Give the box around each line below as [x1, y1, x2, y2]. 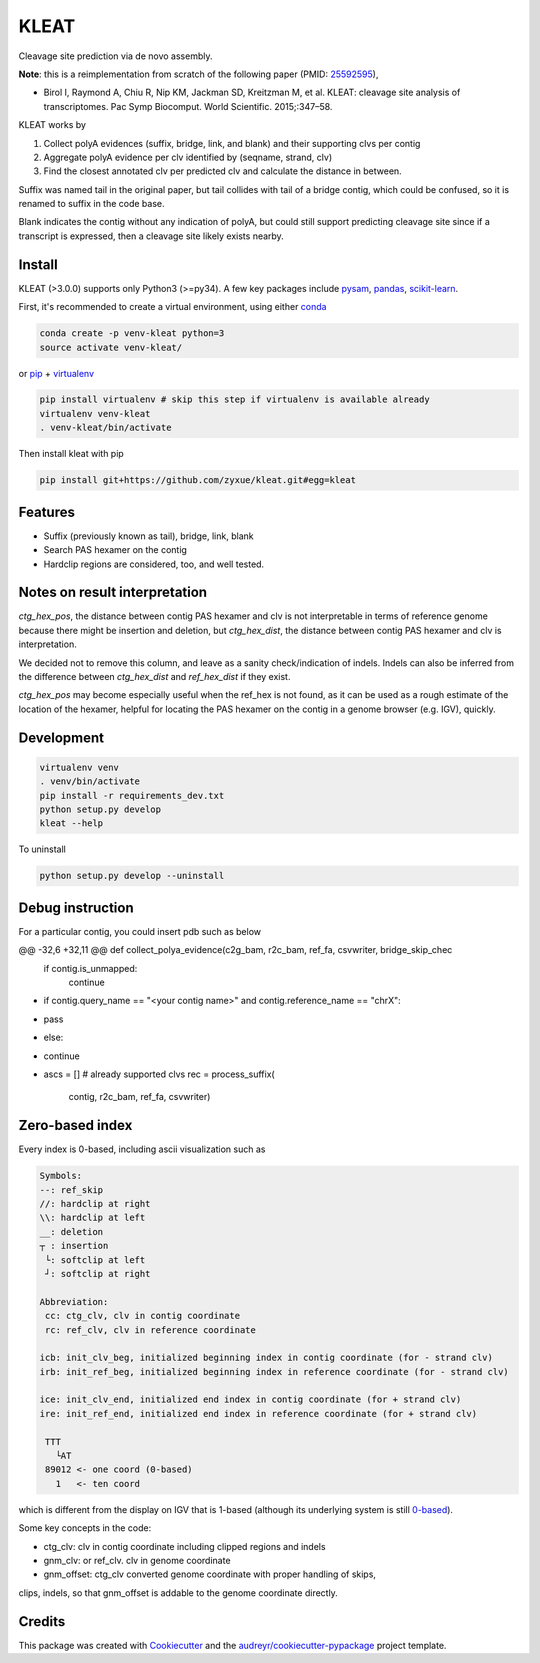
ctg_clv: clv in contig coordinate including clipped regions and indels [43, 1540, 326, 1552]
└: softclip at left [45, 1254, 146, 1265]
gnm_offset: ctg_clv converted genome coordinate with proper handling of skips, [43, 1568, 377, 1580]
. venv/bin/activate [39, 776, 140, 787]
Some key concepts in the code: [18, 1522, 152, 1534]
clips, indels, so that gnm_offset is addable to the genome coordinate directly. [18, 1586, 339, 1599]
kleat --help [39, 818, 104, 829]
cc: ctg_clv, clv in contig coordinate [45, 1310, 240, 1322]
